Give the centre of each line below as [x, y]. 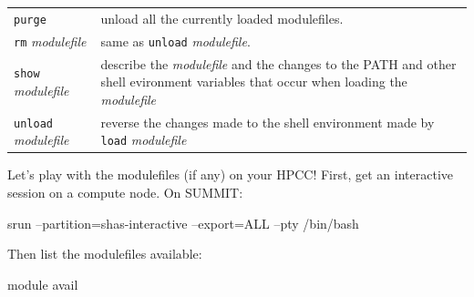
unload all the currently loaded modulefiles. [222, 18]
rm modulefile [50, 41]
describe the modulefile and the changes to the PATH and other [278, 63]
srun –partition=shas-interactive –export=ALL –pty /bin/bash [183, 223]
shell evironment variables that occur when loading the [254, 82]
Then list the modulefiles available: [105, 254]
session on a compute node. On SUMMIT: [125, 192]
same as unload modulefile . [175, 41]
